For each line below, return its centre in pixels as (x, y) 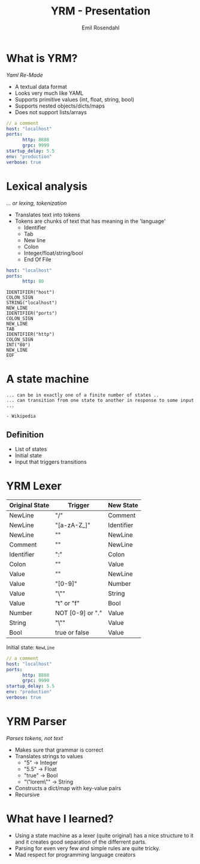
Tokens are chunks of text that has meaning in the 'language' (90, 221)
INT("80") (19, 345)
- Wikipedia (21, 416)
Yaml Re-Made (25, 75)
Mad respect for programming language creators (75, 854)
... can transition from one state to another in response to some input (100, 401)
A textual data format (41, 87)
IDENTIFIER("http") (31, 335)
